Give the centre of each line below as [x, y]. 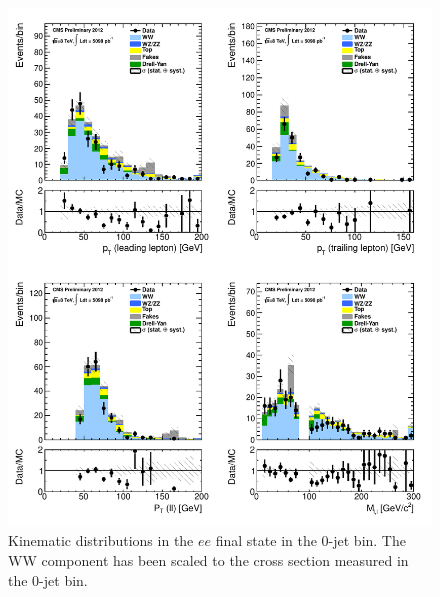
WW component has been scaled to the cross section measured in [208, 559]
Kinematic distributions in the [101, 540]
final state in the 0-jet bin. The [310, 540]
